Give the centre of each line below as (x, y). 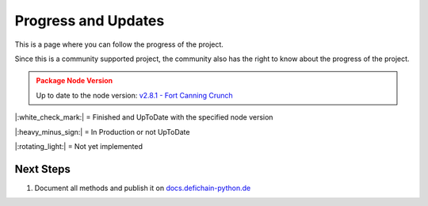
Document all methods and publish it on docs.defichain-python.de (143, 188)
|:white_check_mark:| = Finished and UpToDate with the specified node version (144, 117)
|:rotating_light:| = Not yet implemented (78, 146)
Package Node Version (75, 81)
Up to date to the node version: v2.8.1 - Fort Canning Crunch (134, 95)
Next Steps (42, 169)
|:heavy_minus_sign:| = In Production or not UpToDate (102, 132)
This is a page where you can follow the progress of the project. (119, 44)
